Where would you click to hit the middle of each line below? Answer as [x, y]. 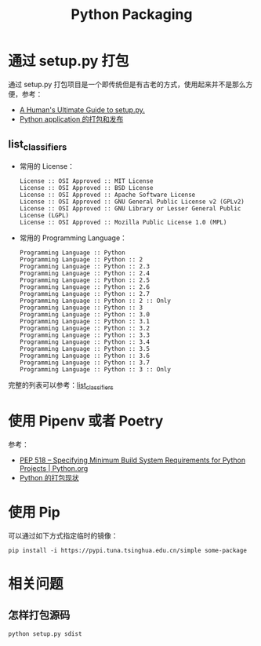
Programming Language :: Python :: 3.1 [85, 321]
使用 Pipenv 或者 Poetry [86, 421]
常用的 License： [47, 166]
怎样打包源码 [39, 615]
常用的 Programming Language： [73, 238]
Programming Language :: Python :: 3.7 [85, 363]
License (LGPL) [44, 215]
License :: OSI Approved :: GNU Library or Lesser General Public [130, 208]
